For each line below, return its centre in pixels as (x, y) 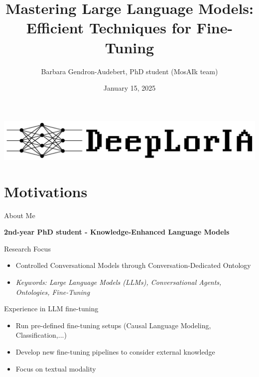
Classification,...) (41, 335)
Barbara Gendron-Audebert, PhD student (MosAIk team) (129, 71)
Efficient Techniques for (109, 28)
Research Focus (27, 248)
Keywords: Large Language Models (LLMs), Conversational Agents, (119, 282)
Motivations (46, 191)
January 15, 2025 (129, 88)
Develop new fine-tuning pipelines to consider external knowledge (115, 352)
